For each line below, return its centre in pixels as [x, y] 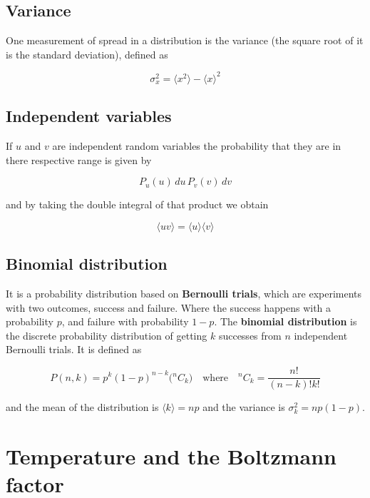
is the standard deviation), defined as [87, 54]
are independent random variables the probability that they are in [197, 146]
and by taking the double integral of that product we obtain [137, 204]
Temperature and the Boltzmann [171, 456]
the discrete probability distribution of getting [107, 335]
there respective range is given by [79, 159]
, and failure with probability [125, 321]
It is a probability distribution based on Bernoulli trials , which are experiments [184, 294]
